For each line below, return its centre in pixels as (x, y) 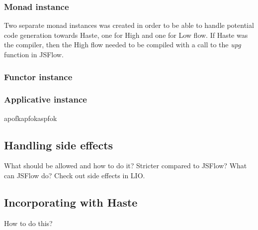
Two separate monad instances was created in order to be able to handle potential (129, 25)
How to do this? (28, 223)
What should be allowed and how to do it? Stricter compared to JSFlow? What (126, 166)
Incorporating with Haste (71, 202)
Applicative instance (45, 99)
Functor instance (38, 76)
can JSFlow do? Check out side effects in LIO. (75, 175)
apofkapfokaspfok (31, 118)
